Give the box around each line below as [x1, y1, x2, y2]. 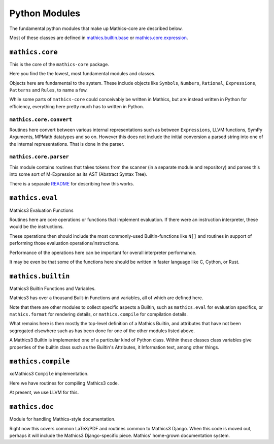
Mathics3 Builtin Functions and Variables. [9, 285, 96, 292]
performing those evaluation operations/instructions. [9, 240, 120, 246]
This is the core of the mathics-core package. [9, 61, 109, 67]
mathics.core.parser [9, 153, 70, 160]
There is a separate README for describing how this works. [9, 180, 134, 186]
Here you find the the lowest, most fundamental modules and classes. [9, 71, 156, 77]
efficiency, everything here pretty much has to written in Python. [9, 103, 144, 109]
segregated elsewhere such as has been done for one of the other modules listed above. [9, 328, 195, 334]
